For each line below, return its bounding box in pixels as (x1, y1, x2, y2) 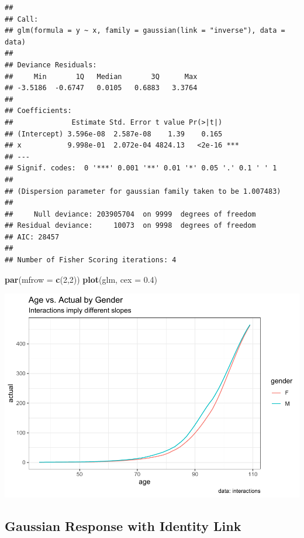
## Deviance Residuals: (5, 60, 97, 69)
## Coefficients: (5, 107, 72, 115)
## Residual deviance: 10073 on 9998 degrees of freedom (5, 221, 256, 230)
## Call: (5, 15, 39, 23)
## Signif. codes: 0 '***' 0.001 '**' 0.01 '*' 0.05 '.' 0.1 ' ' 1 (5, 164, 277, 173)
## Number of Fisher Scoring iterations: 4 (5, 256, 177, 265)
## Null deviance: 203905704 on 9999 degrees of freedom (5, 210, 256, 218)
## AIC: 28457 (5, 232, 60, 241)
